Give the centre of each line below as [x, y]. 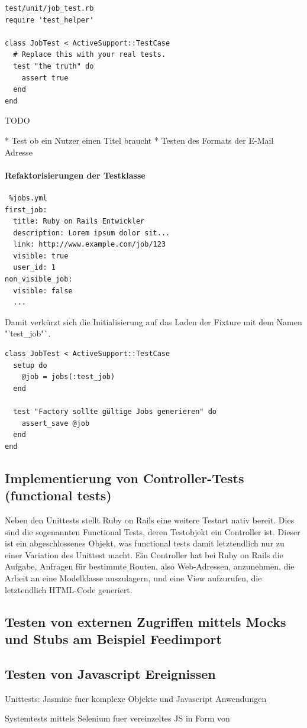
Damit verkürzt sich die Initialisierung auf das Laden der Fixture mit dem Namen [153, 321]
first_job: [26, 210]
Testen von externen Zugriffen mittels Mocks [146, 621]
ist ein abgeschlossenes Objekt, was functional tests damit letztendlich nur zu [145, 543]
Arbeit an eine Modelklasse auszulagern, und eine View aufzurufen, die [133, 577]
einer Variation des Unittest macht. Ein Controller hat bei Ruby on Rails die [144, 554]
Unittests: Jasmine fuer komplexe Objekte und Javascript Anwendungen [136, 698]
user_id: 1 [34, 268]
